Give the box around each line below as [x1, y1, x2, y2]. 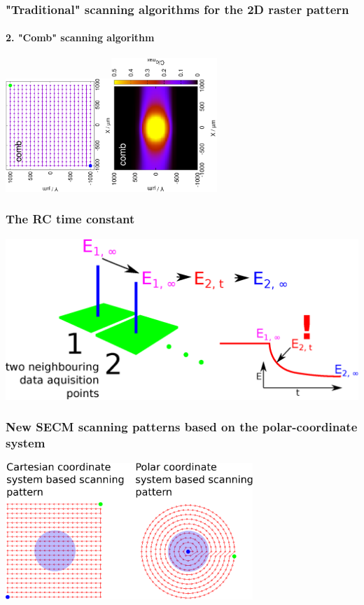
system [6, 434, 45, 452]
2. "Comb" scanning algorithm [6, 30, 155, 45]
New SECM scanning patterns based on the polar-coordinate [6, 418, 358, 436]
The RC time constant [6, 210, 135, 228]
